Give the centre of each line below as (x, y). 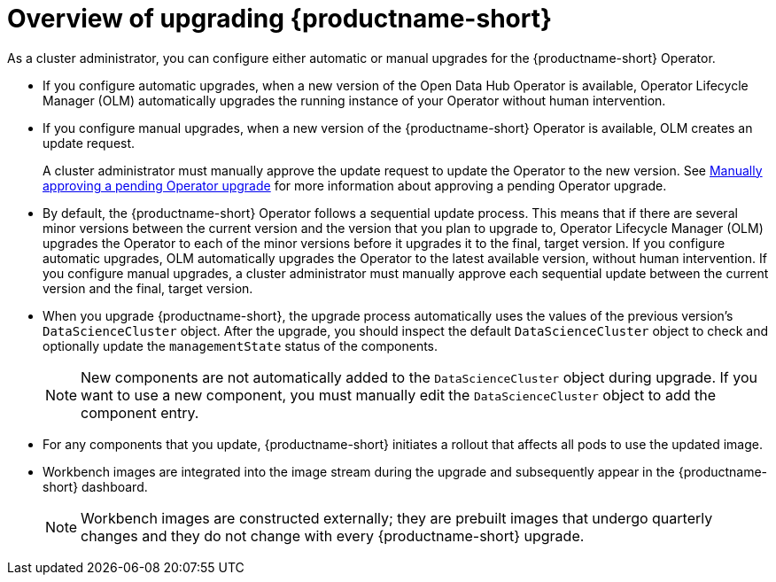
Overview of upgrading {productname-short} (280, 19)
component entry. (140, 412)
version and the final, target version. (148, 288)
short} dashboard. (95, 486)
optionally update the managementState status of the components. (241, 345)
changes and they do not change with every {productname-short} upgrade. (333, 535)
